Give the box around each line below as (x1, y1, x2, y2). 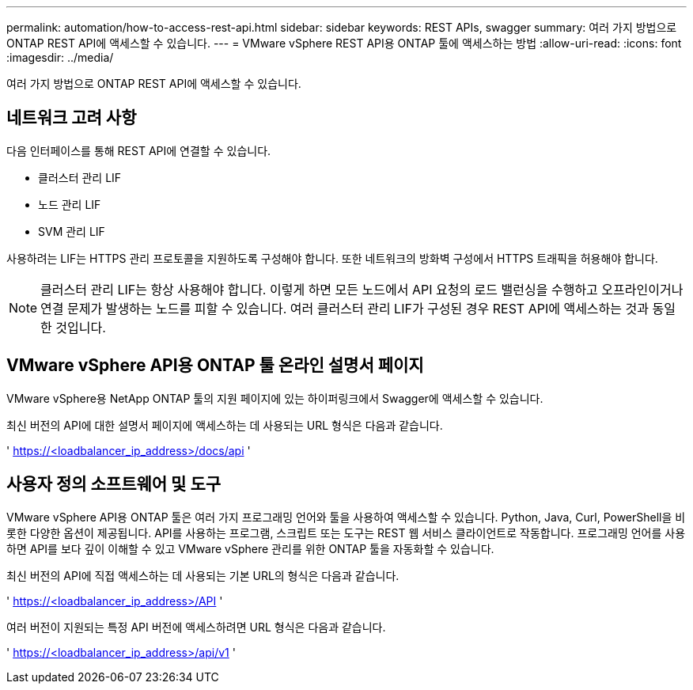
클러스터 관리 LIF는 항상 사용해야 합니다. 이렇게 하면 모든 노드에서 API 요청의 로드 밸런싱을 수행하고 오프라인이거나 (40, 281, 684, 298)
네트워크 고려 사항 (6, 108, 137, 128)
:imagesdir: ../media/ (6, 51, 114, 64)
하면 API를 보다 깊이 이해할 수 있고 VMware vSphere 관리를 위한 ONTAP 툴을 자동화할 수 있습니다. (6, 541, 494, 555)
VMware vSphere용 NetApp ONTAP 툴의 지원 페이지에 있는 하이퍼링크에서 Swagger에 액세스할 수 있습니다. (6, 391, 543, 405)
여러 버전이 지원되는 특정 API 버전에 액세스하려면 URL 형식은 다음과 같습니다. (6, 620, 386, 634)
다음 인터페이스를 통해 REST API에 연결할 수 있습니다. (6, 143, 271, 157)
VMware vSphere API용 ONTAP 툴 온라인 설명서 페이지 (6, 355, 424, 376)
